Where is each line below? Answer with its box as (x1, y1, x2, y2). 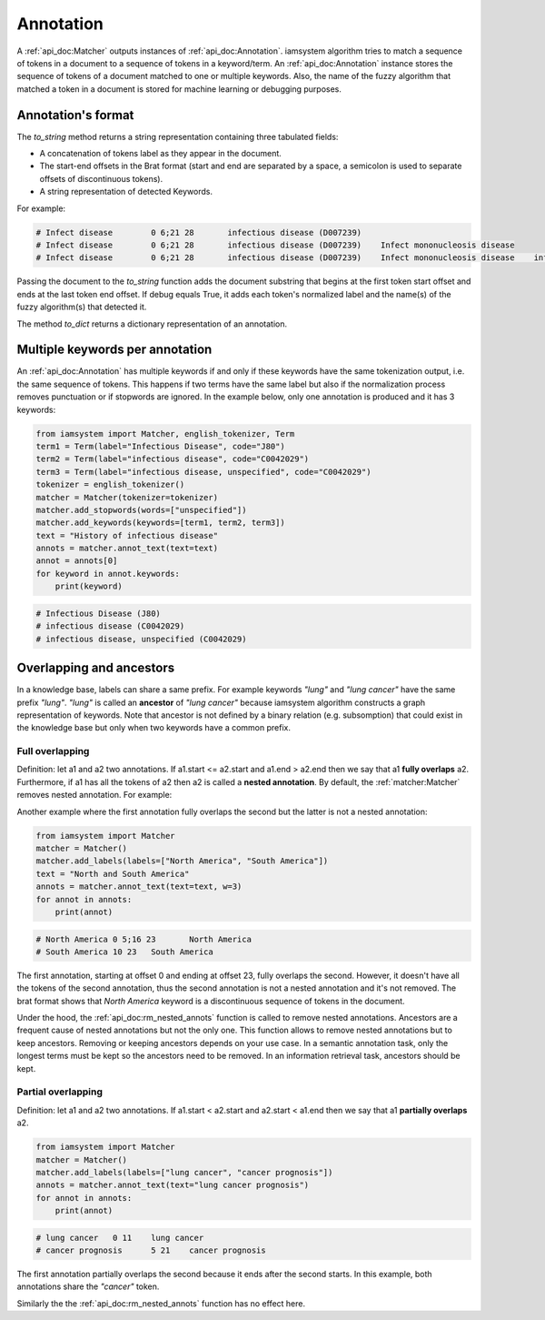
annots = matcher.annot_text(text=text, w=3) (35, 882, 243, 892)
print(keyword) (54, 581, 123, 591)
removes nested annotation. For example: (16, 790, 173, 801)
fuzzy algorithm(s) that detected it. (16, 301, 147, 313)
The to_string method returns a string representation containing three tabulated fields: (16, 131, 339, 142)
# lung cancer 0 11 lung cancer (35, 1233, 204, 1243)
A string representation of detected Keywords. (39, 186, 213, 197)
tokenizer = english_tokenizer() (35, 479, 185, 490)
